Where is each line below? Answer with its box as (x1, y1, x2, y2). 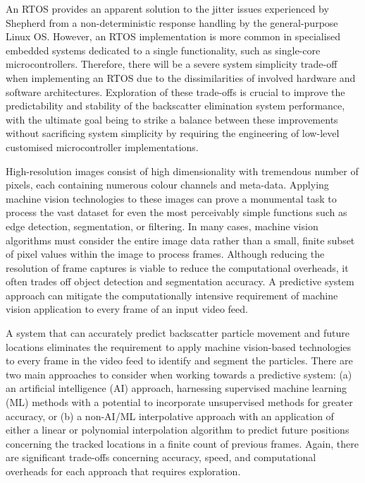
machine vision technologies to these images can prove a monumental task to (6, 191, 337, 205)
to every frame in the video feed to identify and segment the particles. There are (6, 353, 353, 368)
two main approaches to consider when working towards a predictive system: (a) (6, 366, 352, 381)
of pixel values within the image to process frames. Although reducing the (6, 246, 325, 261)
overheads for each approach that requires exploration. (6, 464, 241, 478)
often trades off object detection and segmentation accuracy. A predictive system (6, 274, 354, 289)
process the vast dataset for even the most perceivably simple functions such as (6, 205, 347, 220)
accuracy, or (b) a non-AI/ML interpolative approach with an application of (6, 408, 334, 423)
